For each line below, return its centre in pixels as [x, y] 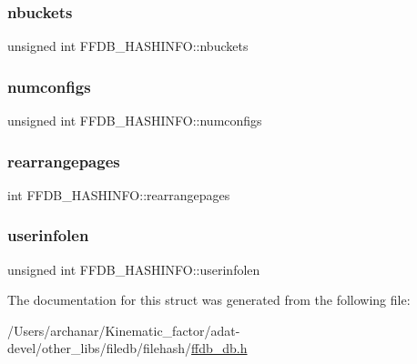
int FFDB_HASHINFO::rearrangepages [119, 194]
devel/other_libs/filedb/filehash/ [100, 348]
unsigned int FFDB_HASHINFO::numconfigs [135, 121]
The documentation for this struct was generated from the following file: [209, 300]
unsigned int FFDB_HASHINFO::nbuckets [128, 46]
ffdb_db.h [219, 348]
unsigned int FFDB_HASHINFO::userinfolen [134, 269]
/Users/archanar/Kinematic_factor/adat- [124, 330]
